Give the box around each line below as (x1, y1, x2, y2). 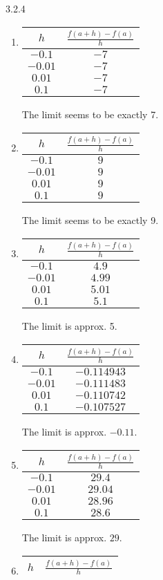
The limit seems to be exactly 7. (21, 107, 159, 122)
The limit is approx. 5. (21, 319, 117, 333)
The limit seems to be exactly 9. (21, 213, 159, 227)
